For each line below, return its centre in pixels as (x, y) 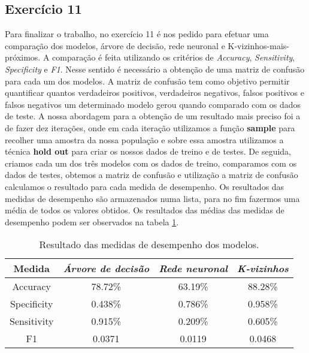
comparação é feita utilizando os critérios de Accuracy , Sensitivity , (174, 57)
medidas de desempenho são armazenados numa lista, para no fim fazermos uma (152, 198)
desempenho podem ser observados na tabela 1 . (92, 221)
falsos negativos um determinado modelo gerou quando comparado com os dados (153, 104)
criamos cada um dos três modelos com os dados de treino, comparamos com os (151, 163)
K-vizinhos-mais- (258, 45)
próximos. (23, 57)
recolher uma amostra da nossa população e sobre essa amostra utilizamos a (144, 139)
